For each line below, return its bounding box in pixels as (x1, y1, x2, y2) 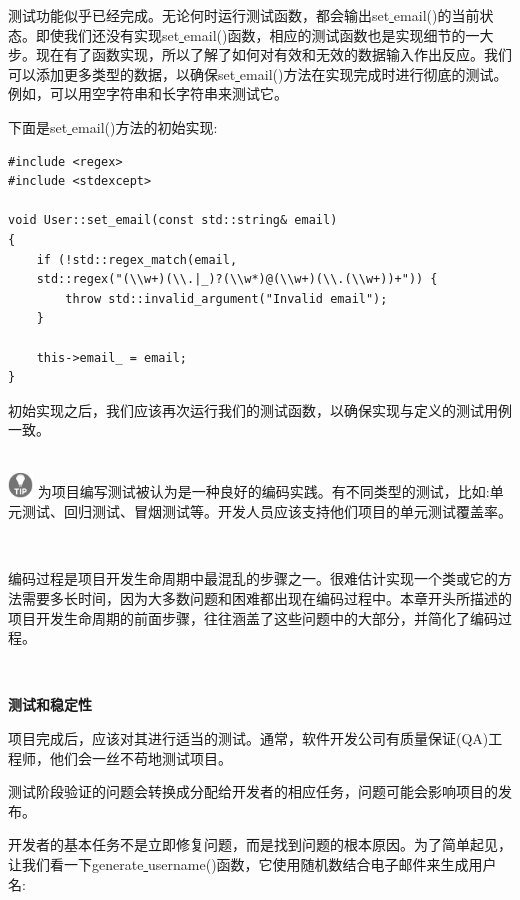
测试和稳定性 (8, 694, 92, 715)
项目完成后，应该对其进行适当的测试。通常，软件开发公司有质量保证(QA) (8, 728, 489, 749)
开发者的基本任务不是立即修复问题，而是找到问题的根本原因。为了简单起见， (8, 834, 512, 855)
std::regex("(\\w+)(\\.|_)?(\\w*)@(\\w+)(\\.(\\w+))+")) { (36, 272, 438, 287)
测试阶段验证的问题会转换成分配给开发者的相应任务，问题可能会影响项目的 (8, 781, 498, 802)
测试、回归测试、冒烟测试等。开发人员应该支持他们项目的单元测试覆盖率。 (21, 501, 512, 522)
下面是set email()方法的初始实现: (8, 116, 218, 137)
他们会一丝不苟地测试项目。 (49, 747, 232, 768)
